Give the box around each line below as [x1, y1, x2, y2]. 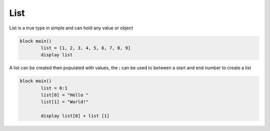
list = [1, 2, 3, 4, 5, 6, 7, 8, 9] [40, 45, 131, 51]
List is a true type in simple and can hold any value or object [9, 25, 133, 31]
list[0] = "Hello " [40, 92, 88, 98]
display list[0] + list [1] [40, 113, 110, 119]
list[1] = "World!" [40, 99, 88, 105]
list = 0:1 [40, 85, 67, 91]
